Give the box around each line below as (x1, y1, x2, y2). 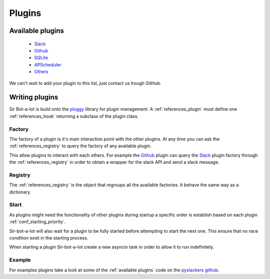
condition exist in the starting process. (9, 235, 88, 241)
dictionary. (9, 189, 31, 195)
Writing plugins (9, 93, 58, 102)
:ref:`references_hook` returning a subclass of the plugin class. (9, 113, 139, 119)
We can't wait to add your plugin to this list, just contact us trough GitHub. (9, 80, 161, 86)
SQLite (34, 55, 48, 61)
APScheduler (34, 61, 61, 67)
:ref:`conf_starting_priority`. (9, 219, 66, 225)
